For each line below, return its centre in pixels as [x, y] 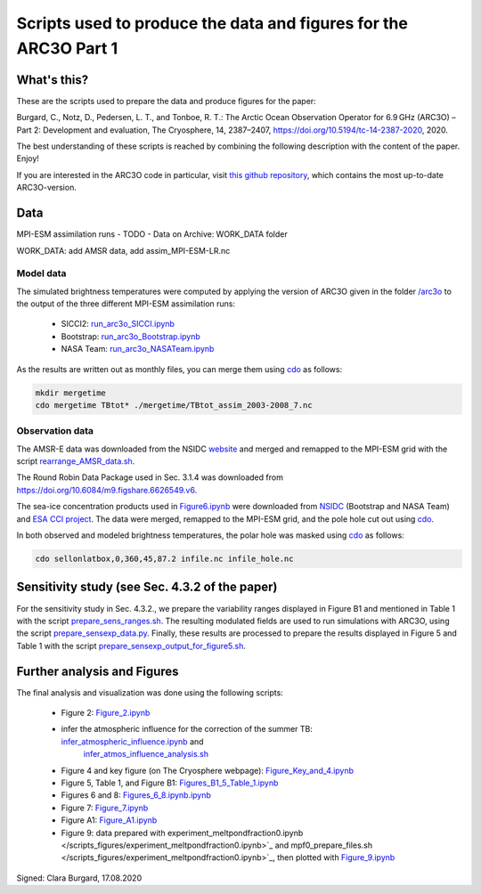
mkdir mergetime [71, 393]
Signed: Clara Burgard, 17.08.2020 [79, 878]
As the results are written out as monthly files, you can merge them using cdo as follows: [179, 369]
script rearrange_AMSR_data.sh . [76, 461]
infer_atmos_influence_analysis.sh [146, 754]
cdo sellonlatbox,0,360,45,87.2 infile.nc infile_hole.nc [164, 559]
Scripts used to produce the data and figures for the [212, 23]
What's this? [53, 80]
